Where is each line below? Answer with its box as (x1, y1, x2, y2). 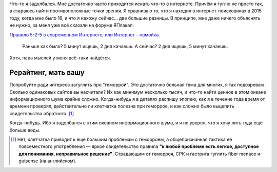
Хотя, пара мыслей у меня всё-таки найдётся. (9, 55, 111, 61)
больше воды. (9, 127, 41, 133)
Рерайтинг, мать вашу (9, 68, 85, 77)
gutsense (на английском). (18, 158, 77, 164)
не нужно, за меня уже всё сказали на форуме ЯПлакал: (9, 22, 134, 28)
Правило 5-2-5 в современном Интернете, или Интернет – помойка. (9, 31, 160, 38)
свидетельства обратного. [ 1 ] (9, 110, 74, 116)
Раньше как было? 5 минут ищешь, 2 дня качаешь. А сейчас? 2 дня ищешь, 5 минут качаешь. (22, 43, 228, 49)
